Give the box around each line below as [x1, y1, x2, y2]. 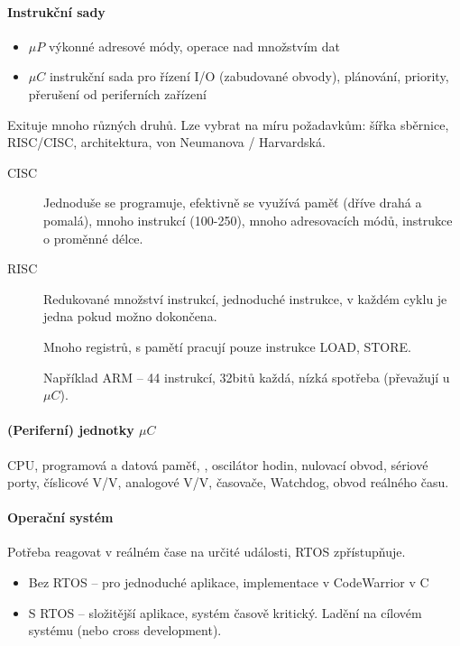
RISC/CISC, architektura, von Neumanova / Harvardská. [7, 133, 326, 152]
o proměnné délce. [43, 228, 143, 247]
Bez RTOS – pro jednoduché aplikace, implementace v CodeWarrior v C [28, 573, 429, 592]
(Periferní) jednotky [7, 420, 134, 439]
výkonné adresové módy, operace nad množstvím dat [48, 36, 340, 55]
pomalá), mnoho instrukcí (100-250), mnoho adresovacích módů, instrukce [43, 210, 453, 229]
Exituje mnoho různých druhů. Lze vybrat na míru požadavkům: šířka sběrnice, [7, 115, 449, 134]
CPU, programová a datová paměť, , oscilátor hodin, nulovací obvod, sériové [7, 455, 428, 474]
